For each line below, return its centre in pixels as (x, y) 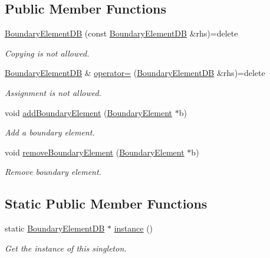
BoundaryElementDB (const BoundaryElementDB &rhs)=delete (121, 33)
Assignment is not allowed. (53, 92)
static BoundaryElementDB (55, 228)
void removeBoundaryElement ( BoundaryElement (95, 152)
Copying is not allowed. (47, 53)
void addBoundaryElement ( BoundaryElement (89, 112)
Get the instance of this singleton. (66, 248)
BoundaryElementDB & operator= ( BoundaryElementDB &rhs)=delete (135, 73)
